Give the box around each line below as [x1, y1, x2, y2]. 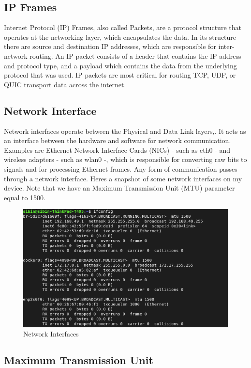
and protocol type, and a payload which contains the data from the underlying [4, 60, 237, 70]
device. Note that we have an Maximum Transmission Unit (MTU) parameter [4, 183, 235, 193]
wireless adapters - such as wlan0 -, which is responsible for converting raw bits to [4, 154, 247, 164]
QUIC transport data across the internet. [4, 79, 126, 89]
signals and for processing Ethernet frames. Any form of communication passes [4, 163, 237, 174]
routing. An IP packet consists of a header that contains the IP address [30, 50, 241, 61]
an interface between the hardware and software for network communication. [4, 135, 231, 145]
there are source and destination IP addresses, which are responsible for [4, 41, 216, 51]
